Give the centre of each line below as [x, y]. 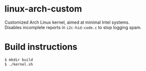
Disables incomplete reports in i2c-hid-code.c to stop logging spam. [73, 27]
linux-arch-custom [43, 9]
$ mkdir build [19, 60]
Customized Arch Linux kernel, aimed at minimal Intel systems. [67, 22]
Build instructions [41, 47]
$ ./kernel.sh [19, 64]
